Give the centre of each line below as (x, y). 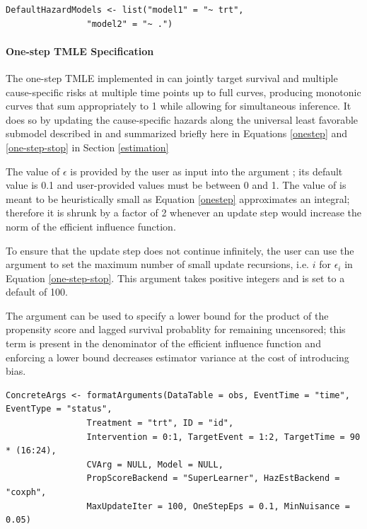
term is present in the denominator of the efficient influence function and (163, 343)
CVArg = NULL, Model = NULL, (155, 464)
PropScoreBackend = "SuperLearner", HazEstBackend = (213, 478)
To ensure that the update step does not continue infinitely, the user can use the (180, 250)
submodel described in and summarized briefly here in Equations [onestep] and (177, 133)
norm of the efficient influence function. (91, 226)
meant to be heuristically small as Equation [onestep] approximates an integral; (178, 198)
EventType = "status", (59, 409)
